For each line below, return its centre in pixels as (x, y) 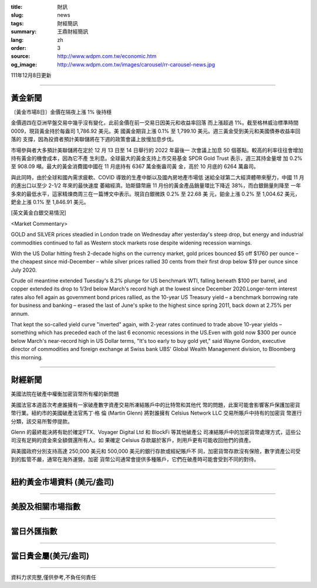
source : (21, 56)
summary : (24, 32)
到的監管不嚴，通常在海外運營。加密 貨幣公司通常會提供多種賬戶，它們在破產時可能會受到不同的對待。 (135, 459)
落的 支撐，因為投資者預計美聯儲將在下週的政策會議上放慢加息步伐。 (94, 139)
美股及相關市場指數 (45, 507)
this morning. (27, 357)
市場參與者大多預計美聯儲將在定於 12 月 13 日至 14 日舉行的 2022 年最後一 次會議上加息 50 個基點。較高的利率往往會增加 (157, 150)
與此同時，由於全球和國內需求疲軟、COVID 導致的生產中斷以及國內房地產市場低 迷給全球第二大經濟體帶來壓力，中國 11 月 (158, 177)
